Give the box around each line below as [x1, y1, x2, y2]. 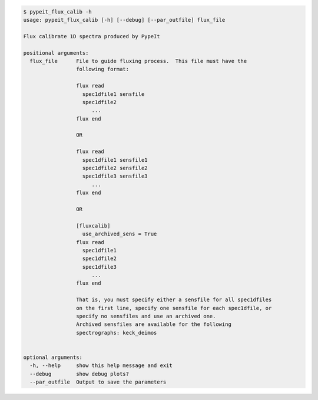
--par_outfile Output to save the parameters [29, 379, 167, 385]
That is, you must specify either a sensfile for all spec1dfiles [75, 296, 272, 303]
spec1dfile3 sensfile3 [82, 173, 148, 179]
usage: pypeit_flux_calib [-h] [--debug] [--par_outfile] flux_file [23, 16, 226, 23]
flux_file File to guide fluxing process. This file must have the [29, 58, 247, 64]
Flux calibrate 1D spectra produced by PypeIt [23, 33, 160, 39]
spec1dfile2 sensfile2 [82, 165, 148, 172]
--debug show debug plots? [29, 371, 130, 377]
